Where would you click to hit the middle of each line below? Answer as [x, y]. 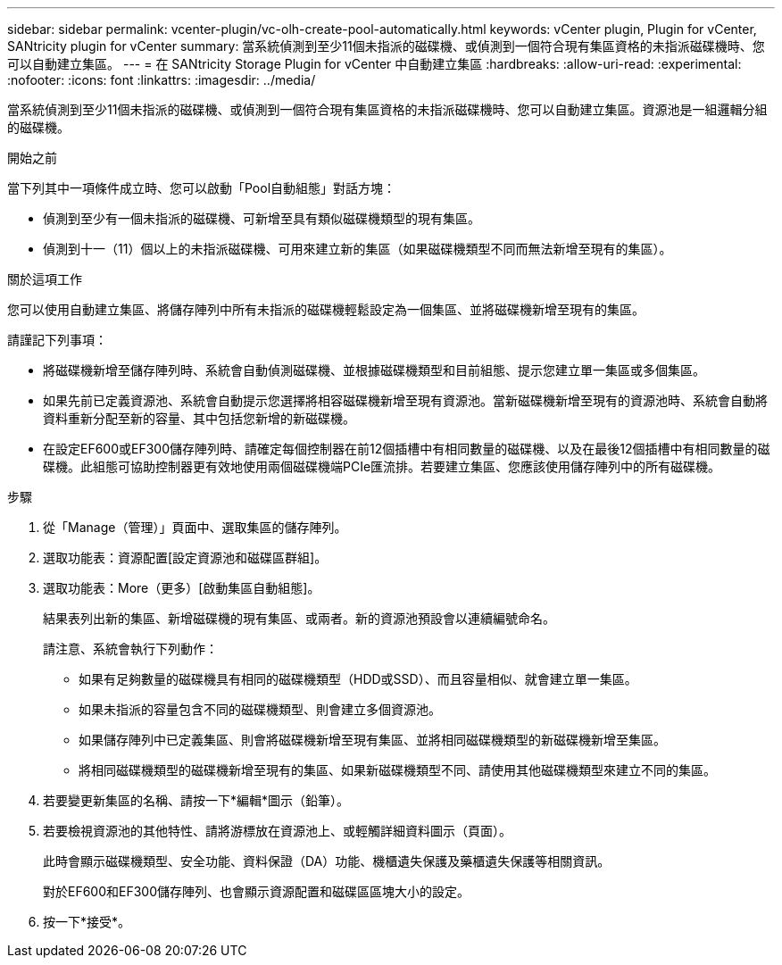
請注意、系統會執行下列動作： [130, 649]
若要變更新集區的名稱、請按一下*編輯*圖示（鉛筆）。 [196, 800]
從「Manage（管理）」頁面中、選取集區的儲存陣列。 [195, 527]
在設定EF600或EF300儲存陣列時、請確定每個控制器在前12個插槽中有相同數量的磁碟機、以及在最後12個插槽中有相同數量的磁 [407, 449]
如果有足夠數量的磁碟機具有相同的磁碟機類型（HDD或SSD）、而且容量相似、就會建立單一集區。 [358, 679]
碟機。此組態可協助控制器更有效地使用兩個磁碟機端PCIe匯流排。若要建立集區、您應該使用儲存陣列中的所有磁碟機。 [382, 466]
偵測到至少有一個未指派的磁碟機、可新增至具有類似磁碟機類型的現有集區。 [262, 218]
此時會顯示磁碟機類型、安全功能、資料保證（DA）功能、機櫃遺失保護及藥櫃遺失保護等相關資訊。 [327, 861]
